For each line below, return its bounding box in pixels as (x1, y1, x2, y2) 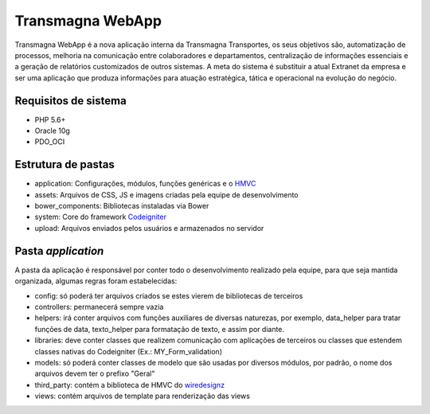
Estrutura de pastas (14, 158, 115, 171)
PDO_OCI (34, 137, 65, 146)
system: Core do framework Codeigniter (34, 212, 167, 222)
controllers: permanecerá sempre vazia (34, 302, 164, 311)
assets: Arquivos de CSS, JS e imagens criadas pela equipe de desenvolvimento (34, 189, 299, 199)
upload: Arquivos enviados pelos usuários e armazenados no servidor (34, 223, 264, 232)
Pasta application (14, 244, 104, 258)
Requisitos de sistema (14, 94, 127, 107)
